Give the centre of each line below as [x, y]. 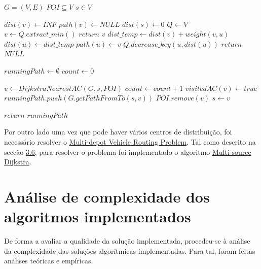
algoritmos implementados [98, 216]
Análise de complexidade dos [107, 196]
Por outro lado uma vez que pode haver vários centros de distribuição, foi [118, 132]
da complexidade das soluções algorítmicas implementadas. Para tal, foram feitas [130, 250]
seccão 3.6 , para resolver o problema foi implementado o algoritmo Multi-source [128, 152]
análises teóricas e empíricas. [49, 261]
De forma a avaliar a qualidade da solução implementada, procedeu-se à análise [127, 241]
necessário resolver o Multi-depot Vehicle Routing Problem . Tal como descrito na [130, 141]
